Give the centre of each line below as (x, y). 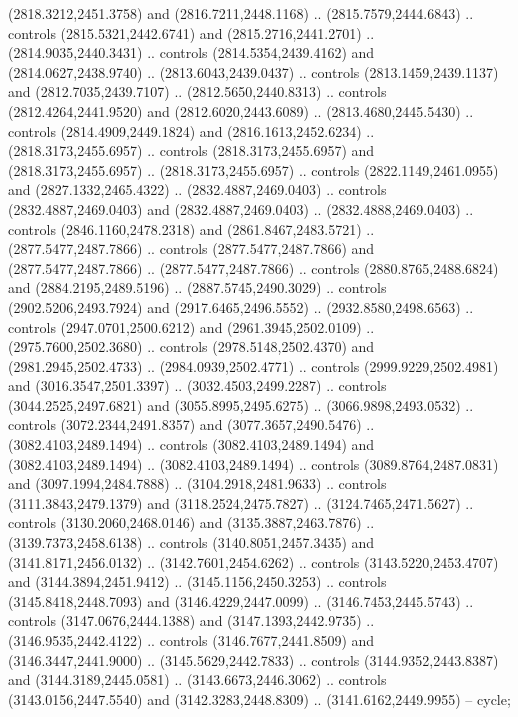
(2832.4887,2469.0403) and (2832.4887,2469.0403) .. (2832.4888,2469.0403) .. (241, 208)
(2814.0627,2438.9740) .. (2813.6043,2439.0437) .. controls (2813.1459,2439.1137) (253, 71)
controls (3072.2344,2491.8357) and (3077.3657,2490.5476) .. (191, 424)
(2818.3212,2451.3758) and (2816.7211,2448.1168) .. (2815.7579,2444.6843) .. (241, 13)
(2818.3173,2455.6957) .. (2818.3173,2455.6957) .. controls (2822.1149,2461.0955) (253, 169)
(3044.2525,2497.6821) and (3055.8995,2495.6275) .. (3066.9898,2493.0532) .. (241, 404)
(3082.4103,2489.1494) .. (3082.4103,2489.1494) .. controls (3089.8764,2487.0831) (253, 463)
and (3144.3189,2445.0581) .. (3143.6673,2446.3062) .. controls (197, 679)
